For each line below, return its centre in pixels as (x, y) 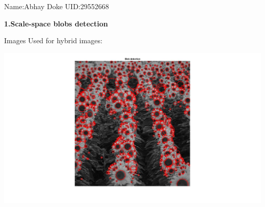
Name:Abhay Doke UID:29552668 (57, 6)
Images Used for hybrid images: (53, 40)
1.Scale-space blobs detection (56, 23)
